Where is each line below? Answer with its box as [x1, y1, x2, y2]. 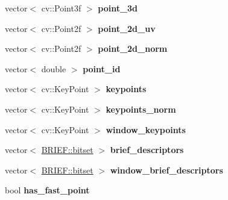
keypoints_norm [106, 102, 176, 115]
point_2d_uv [98, 22, 156, 34]
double [41, 62, 66, 75]
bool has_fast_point [5, 184, 90, 196]
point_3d [98, 2, 138, 14]
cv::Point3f [41, 2, 81, 14]
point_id [83, 62, 121, 75]
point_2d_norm [98, 42, 168, 55]
